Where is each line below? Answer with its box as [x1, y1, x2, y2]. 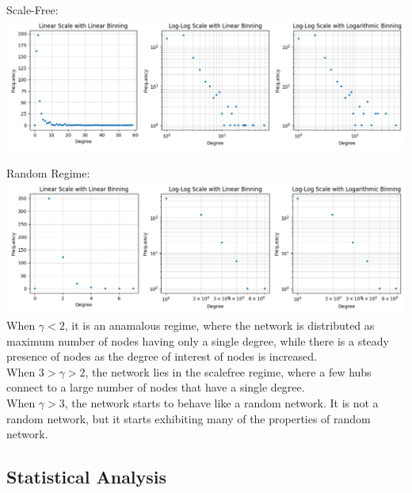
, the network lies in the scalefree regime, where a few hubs [85, 363, 372, 380]
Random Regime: [6, 165, 90, 182]
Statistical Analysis [6, 464, 167, 489]
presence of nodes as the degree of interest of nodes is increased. [6, 348, 317, 365]
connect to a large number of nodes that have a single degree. [6, 379, 305, 396]
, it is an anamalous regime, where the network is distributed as [64, 317, 375, 334]
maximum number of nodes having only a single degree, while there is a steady [6, 332, 390, 349]
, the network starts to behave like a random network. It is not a [64, 395, 379, 411]
